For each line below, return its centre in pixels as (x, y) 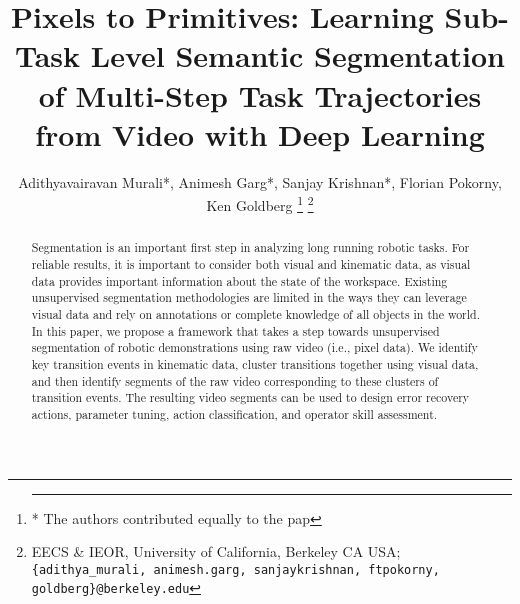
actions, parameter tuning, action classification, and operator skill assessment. (234, 413)
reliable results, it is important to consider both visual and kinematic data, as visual (251, 263)
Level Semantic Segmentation (297, 55)
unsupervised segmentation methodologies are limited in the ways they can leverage (249, 297)
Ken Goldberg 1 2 (260, 203)
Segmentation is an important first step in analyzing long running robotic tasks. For (250, 247)
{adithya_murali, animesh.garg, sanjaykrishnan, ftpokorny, (235, 569)
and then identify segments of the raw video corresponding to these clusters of (235, 380)
